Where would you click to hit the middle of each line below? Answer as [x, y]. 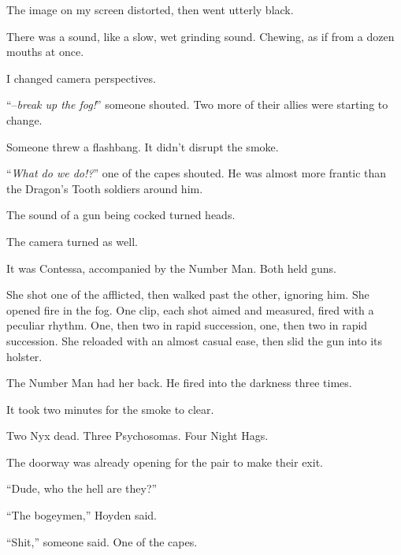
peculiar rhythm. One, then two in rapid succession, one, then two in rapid [187, 325]
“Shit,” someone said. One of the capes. [102, 541]
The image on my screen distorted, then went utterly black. [150, 9]
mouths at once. [45, 52]
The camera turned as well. [72, 241]
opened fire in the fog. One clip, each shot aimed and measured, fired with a [190, 309]
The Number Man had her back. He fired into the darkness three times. [179, 383]
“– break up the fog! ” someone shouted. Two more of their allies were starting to [197, 104]
